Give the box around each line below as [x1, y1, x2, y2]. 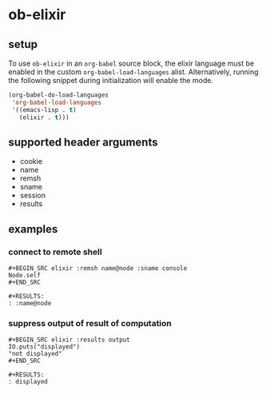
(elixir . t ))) [18, 113, 69, 121]
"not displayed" [8, 350, 62, 358]
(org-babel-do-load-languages [8, 91, 109, 99]
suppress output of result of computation [8, 317, 172, 328]
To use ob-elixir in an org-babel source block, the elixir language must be [8, 58, 254, 68]
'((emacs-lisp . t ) [11, 105, 77, 113]
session [19, 190, 46, 201]
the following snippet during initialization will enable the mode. [8, 76, 214, 85]
